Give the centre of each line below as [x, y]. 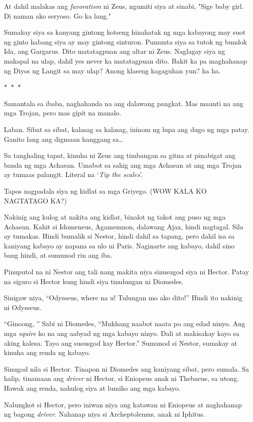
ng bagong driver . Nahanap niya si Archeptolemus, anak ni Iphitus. [105, 414]
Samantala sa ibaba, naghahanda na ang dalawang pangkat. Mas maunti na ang [124, 103]
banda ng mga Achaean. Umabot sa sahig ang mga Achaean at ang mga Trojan [123, 165]
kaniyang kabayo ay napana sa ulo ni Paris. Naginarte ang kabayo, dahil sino [119, 245]
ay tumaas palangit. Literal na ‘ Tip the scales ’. [73, 174]
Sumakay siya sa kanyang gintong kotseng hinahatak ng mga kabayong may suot [125, 32]
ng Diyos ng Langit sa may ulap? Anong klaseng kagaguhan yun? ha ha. [112, 70]
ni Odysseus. [23, 307]
